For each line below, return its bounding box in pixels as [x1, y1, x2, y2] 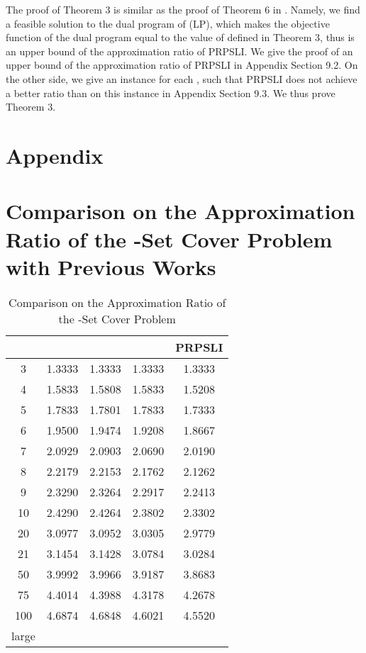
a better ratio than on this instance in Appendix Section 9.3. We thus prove [6, 85, 335, 100]
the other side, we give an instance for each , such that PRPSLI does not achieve [6, 71, 357, 86]
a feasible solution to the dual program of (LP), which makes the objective [6, 16, 330, 30]
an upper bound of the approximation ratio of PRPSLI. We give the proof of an [6, 43, 353, 58]
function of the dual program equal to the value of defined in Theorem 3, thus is [6, 30, 355, 45]
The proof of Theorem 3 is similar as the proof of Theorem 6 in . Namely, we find [6, 2, 360, 16]
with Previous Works [6, 252, 216, 281]
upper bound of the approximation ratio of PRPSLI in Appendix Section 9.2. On [6, 57, 358, 72]
